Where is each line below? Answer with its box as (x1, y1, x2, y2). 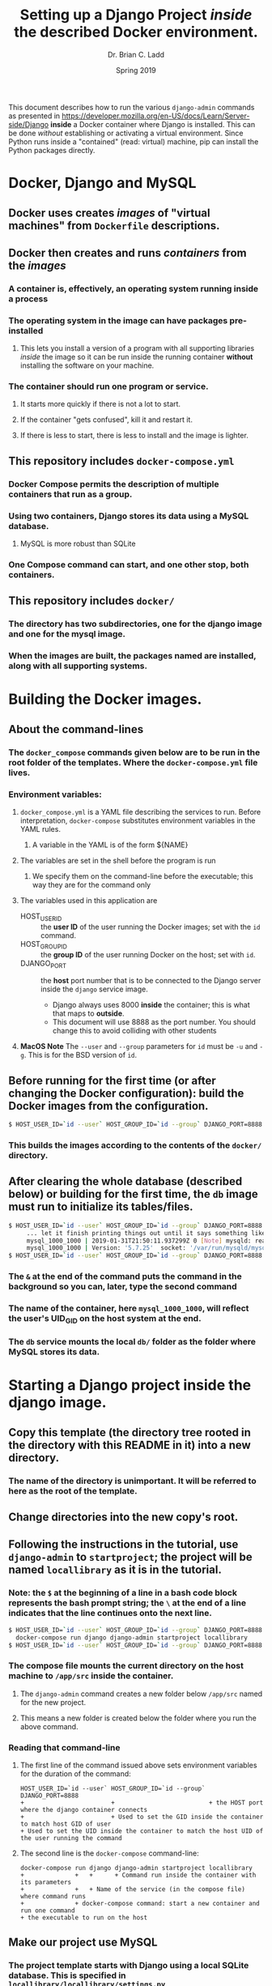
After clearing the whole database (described (8, 1174, 243, 1188)
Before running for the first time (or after (8, 1073, 216, 1087)
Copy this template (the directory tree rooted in (8, 1426, 251, 1439)
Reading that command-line (8, 1741, 121, 1753)
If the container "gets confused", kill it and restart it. (19, 415, 193, 424)
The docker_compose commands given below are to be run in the (8, 747, 261, 758)
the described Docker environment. (13, 23, 259, 41)
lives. (8, 767, 31, 778)
